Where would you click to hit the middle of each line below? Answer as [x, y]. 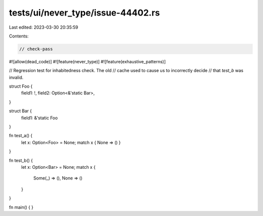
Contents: [19, 36]
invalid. [16, 77]
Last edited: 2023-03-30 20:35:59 [44, 27]
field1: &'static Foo [39, 118]
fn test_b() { [21, 160]
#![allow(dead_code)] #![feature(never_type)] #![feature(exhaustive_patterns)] [87, 61]
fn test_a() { [21, 136]
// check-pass [36, 49]
